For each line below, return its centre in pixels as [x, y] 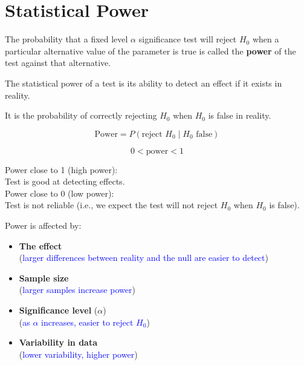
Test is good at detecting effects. [65, 181]
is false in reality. [240, 115]
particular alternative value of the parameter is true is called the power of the [150, 51]
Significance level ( [58, 310]
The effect [40, 245]
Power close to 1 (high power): [61, 169]
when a [266, 39]
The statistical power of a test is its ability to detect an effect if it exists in [144, 83]
